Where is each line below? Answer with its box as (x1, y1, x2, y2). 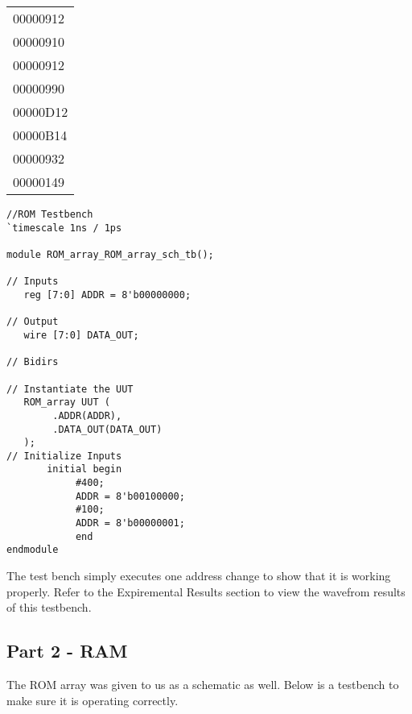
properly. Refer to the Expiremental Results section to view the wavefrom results (6, 583, 406, 600)
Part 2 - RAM (6, 638, 128, 663)
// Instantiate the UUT (6, 383, 134, 395)
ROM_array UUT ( (23, 396, 110, 409)
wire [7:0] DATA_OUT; (23, 329, 139, 341)
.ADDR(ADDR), (52, 409, 122, 421)
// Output (6, 316, 59, 328)
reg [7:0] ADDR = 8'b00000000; (23, 289, 192, 301)
